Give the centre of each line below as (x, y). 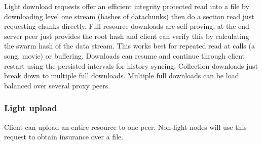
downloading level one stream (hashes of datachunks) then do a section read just (129, 16)
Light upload (31, 108)
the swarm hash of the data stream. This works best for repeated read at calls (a (129, 46)
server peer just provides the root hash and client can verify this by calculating (127, 36)
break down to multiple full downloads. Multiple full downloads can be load (122, 76)
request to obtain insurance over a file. (64, 137)
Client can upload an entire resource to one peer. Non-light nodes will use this (125, 127)
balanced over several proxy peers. (57, 85)
